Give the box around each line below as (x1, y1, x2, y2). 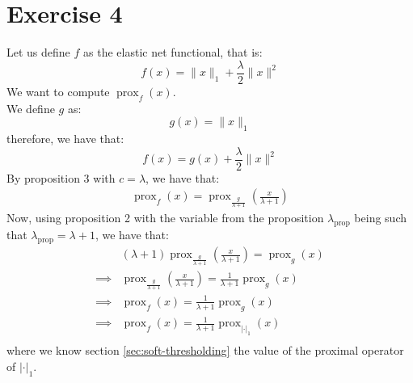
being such (354, 209, 407, 226)
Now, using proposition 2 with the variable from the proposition (6, 209, 324, 226)
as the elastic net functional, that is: (83, 44, 263, 61)
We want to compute (6, 82, 110, 99)
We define (6, 99, 55, 116)
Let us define (6, 44, 70, 61)
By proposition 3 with (6, 169, 116, 186)
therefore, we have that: (6, 129, 124, 146)
